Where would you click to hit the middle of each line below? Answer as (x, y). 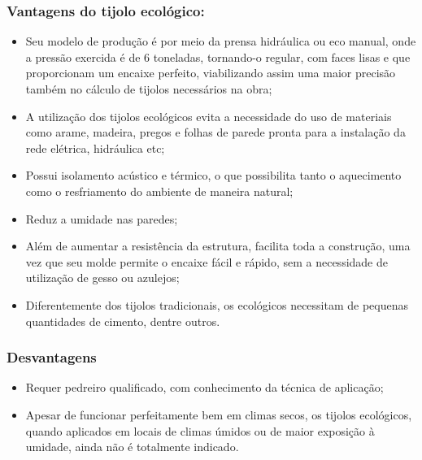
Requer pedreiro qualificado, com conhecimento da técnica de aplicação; (204, 387)
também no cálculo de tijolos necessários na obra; (149, 89)
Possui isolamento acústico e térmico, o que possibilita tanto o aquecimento (213, 175)
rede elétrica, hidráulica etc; (95, 148)
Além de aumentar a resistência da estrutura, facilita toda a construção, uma (218, 246)
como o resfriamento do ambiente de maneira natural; (159, 191)
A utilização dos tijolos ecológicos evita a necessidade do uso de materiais (209, 116)
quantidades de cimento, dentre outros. (123, 321)
